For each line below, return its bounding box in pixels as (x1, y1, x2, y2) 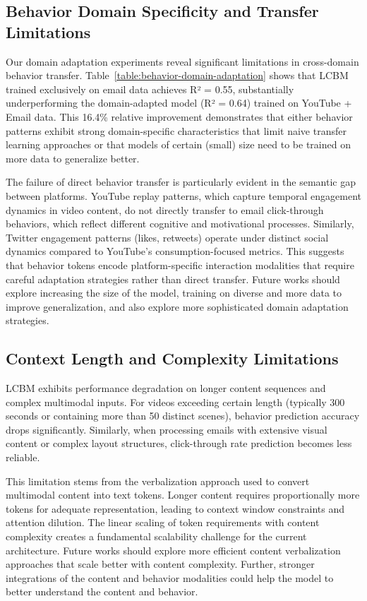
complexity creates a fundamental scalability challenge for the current (6, 529, 307, 544)
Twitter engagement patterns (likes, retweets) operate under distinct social (6, 230, 329, 244)
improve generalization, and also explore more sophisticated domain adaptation (6, 299, 349, 314)
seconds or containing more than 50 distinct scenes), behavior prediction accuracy (6, 408, 360, 423)
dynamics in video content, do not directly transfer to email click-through (6, 202, 324, 217)
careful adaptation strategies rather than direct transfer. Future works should (6, 271, 340, 286)
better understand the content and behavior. (6, 584, 198, 599)
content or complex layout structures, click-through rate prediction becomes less (6, 436, 352, 451)
